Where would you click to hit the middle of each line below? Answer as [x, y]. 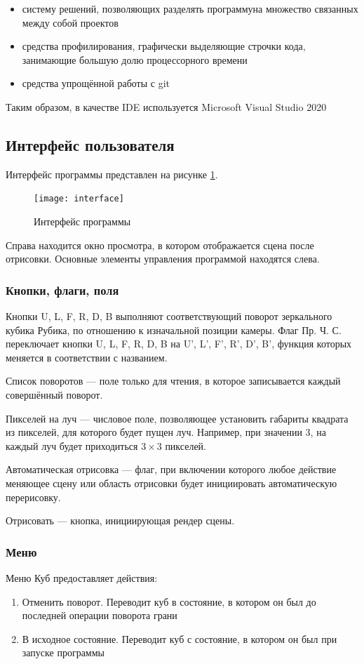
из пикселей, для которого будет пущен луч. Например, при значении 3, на [166, 432]
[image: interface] [79, 199]
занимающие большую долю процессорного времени [135, 59]
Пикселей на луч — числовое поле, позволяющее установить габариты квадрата [177, 418]
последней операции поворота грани [100, 615]
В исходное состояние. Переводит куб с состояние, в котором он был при [180, 638]
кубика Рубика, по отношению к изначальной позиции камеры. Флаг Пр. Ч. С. [174, 330]
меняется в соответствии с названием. [87, 357]
